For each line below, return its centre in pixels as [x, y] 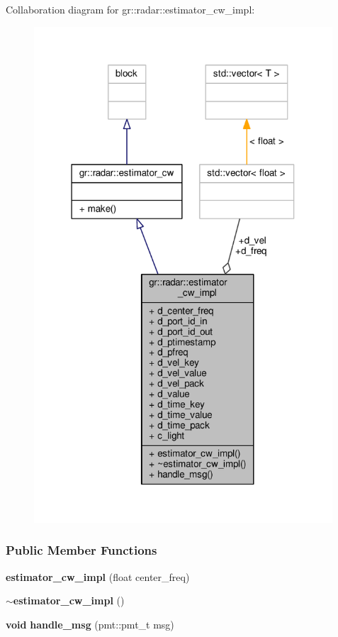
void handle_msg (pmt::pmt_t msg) [90, 624]
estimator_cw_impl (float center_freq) [98, 576]
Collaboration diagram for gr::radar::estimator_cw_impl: [130, 9]
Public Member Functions [81, 550]
